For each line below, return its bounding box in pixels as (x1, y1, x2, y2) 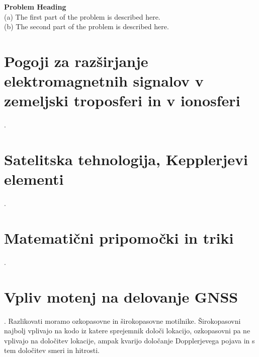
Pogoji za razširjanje (4, 50, 148, 71)
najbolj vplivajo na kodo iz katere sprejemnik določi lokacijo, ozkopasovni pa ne (4, 325, 250, 336)
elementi (4, 169, 64, 189)
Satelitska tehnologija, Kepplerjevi (4, 149, 248, 170)
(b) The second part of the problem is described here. (4, 21, 169, 32)
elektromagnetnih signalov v (4, 70, 204, 91)
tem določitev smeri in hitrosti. (4, 345, 100, 355)
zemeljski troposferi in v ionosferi (4, 90, 240, 111)
